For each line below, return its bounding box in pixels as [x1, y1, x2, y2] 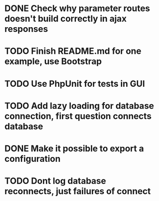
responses [4, 24, 48, 34]
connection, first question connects [4, 110, 152, 122]
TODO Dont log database [4, 175, 106, 186]
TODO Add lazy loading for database [4, 100, 154, 111]
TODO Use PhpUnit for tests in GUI [4, 78, 145, 89]
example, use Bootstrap [4, 56, 102, 67]
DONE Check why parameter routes [4, 3, 150, 14]
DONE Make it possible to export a [4, 143, 144, 154]
